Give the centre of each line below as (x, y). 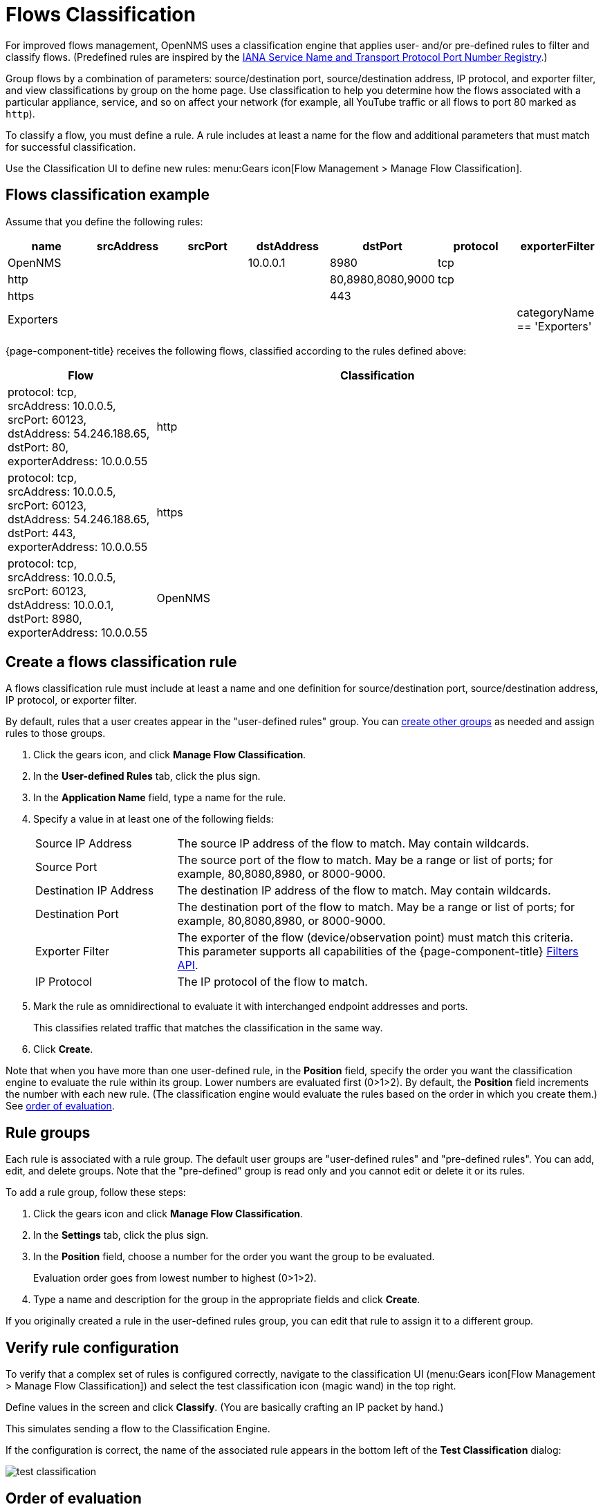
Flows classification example (108, 195)
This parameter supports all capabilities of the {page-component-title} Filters (378, 952)
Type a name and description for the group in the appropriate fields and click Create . (227, 1300)
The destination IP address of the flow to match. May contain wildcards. (364, 891)
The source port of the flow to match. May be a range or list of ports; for (365, 860)
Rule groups (48, 1132)
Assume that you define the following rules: (104, 221)
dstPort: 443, (42, 533)
